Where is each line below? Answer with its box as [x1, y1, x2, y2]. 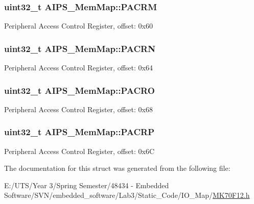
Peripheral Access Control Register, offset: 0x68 [4, 104, 153, 114]
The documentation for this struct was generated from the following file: [4, 163, 230, 173]
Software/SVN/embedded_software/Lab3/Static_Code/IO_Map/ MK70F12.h [4, 190, 250, 200]
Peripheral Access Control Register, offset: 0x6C [4, 145, 155, 156]
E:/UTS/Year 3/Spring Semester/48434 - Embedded [4, 180, 169, 190]
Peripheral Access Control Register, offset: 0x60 [4, 20, 153, 31]
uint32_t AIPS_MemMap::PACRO [4, 84, 155, 96]
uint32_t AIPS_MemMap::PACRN [4, 42, 155, 55]
